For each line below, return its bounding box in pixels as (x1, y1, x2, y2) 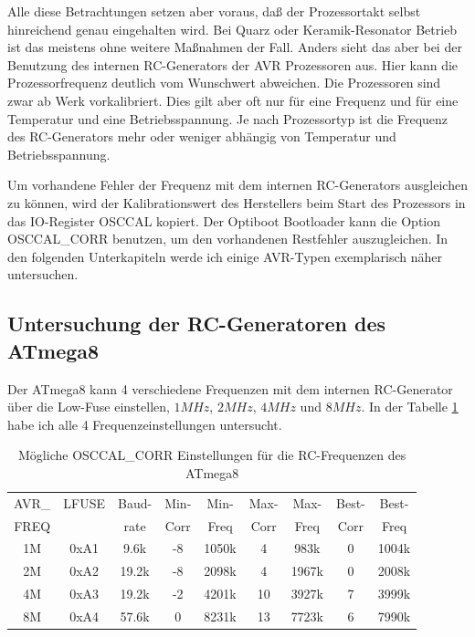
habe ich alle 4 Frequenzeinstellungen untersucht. (7, 414, 282, 433)
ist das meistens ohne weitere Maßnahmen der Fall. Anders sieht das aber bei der (7, 37, 462, 57)
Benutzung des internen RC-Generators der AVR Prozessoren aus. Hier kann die (7, 55, 459, 74)
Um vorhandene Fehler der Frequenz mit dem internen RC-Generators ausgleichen (7, 175, 468, 194)
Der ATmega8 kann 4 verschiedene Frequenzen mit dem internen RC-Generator (7, 379, 453, 398)
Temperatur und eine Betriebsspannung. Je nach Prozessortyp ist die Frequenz (7, 109, 449, 128)
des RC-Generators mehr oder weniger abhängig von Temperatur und (7, 127, 396, 146)
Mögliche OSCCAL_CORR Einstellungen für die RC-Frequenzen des (18, 445, 406, 465)
